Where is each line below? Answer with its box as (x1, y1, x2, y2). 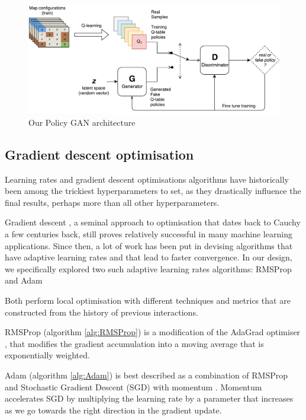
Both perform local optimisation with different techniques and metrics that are (5, 294, 291, 306)
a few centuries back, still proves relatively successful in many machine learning (5, 228, 292, 240)
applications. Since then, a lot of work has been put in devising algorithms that (5, 239, 293, 252)
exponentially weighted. (5, 349, 90, 361)
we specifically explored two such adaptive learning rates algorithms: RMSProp (5, 262, 292, 275)
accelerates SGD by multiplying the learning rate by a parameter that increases (5, 392, 294, 405)
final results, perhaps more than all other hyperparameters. (5, 196, 220, 208)
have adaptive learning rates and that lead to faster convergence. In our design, (5, 251, 292, 263)
